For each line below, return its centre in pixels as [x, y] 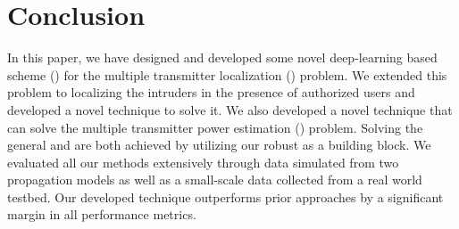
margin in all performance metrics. [102, 214]
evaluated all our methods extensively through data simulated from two [203, 162]
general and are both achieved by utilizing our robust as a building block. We [219, 145]
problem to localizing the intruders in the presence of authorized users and [211, 92]
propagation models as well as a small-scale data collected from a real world [215, 180]
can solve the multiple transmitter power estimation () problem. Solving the [215, 127]
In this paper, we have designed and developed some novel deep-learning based [222, 57]
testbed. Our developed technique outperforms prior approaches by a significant [225, 196]
